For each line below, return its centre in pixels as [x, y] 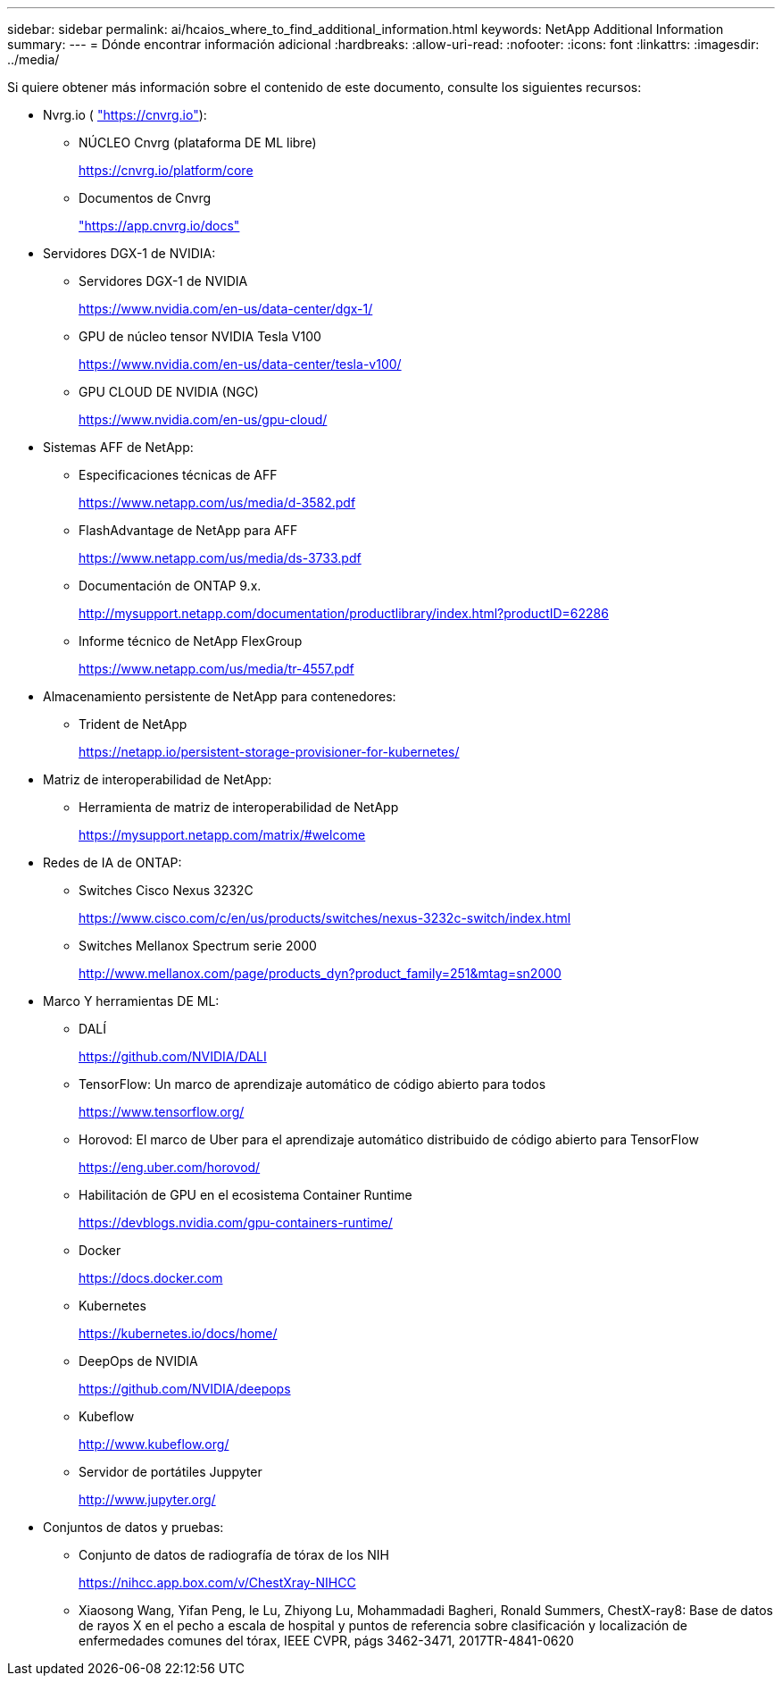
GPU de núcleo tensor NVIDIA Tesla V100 [200, 336]
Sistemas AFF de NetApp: [118, 447]
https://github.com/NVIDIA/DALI [173, 1056]
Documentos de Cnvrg [145, 198]
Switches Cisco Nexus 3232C [166, 890]
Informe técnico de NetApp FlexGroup [191, 641]
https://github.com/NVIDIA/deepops [185, 1389]
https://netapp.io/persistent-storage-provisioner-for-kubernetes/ [269, 752]
